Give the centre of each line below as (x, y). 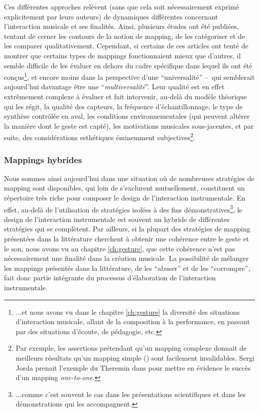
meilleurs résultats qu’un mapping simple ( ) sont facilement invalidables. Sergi (135, 358)
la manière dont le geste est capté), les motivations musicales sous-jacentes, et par (129, 125)
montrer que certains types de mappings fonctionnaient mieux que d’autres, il (123, 55)
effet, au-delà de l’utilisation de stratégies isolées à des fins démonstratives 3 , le (123, 208)
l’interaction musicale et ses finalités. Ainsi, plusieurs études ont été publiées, (122, 26)
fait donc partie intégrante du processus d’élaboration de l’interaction (110, 278)
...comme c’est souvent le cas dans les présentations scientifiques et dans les (131, 394)
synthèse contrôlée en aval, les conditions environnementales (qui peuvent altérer (127, 116)
